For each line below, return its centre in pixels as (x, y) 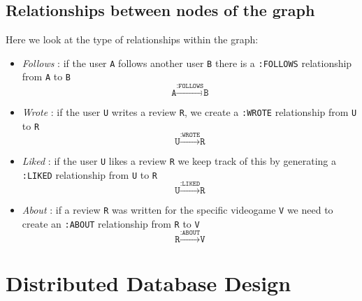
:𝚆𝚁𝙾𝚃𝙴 (190, 135)
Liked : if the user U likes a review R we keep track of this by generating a (179, 161)
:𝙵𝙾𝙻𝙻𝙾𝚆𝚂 (190, 86)
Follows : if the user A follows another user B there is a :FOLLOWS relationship (187, 63)
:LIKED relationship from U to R (89, 174)
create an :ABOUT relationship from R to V (111, 223)
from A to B (46, 76)
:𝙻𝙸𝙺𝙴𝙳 (190, 184)
